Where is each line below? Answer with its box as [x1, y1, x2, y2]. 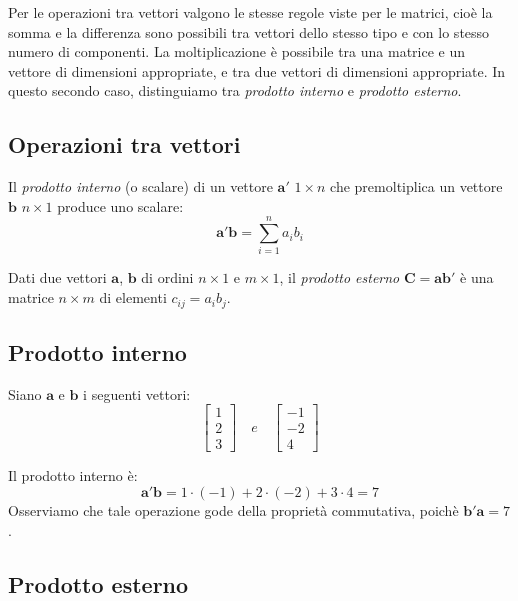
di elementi [99, 287, 167, 308]
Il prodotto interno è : [8, 465, 138, 486]
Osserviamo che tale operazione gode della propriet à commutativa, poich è [8, 500, 459, 521]
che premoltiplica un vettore [330, 176, 503, 197]
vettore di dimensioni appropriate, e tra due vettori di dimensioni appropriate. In [8, 60, 506, 81]
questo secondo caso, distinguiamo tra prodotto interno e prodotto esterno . [8, 80, 462, 101]
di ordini [141, 267, 194, 288]
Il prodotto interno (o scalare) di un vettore [8, 176, 273, 197]
